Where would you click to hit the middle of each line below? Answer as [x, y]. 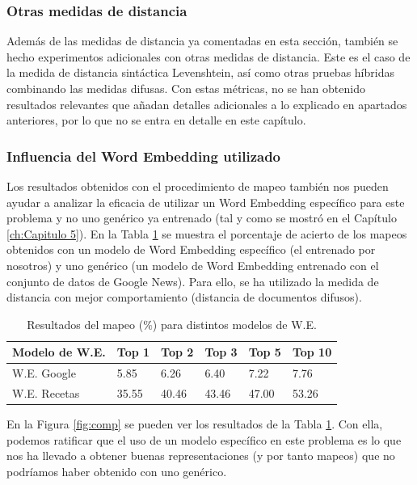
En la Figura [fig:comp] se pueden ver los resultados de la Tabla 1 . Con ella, [195, 424]
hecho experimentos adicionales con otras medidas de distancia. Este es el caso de [208, 56]
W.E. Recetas [46, 393]
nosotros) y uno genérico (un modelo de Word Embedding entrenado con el [193, 265]
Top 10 [312, 352]
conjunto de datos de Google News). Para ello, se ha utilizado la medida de [193, 281]
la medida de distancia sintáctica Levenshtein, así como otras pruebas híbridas [200, 72]
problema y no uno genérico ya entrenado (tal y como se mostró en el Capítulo [202, 218]
